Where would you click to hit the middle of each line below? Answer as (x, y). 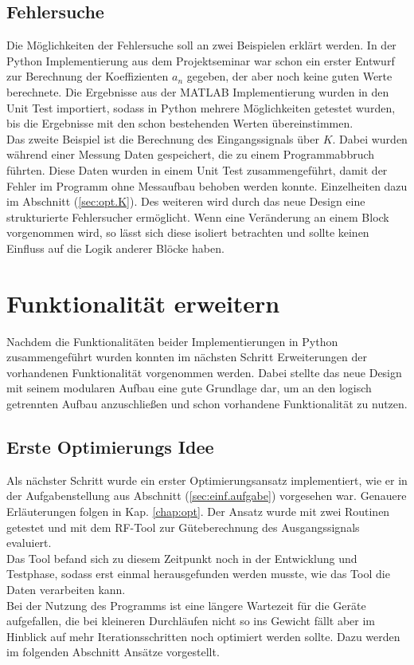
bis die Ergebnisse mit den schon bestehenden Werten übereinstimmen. (180, 123)
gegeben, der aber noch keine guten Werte (289, 76)
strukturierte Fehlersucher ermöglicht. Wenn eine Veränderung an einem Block (198, 216)
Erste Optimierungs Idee (110, 447)
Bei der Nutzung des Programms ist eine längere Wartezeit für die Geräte (186, 605)
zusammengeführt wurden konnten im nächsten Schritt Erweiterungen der (187, 357)
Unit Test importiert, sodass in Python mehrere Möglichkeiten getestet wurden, (201, 107)
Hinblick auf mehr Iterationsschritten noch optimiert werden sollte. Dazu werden (203, 636)
